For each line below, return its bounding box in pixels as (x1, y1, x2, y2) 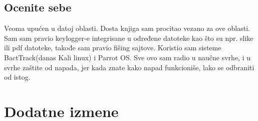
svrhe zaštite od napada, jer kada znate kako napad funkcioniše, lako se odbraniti (4, 62, 254, 72)
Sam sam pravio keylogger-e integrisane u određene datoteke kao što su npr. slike (4, 32, 253, 43)
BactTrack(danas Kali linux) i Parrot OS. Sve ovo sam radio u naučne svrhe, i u (4, 52, 250, 62)
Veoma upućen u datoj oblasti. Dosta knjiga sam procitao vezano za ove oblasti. (4, 23, 250, 33)
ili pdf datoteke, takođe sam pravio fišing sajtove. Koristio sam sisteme (4, 42, 221, 53)
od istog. (4, 72, 31, 82)
